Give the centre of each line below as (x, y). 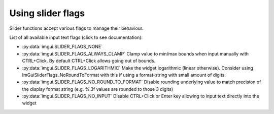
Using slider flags (47, 13)
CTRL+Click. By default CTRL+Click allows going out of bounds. (89, 61)
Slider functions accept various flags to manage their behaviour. (76, 28)
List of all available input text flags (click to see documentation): (76, 37)
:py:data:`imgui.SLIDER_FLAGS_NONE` (62, 47)
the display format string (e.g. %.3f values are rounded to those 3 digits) (98, 89)
